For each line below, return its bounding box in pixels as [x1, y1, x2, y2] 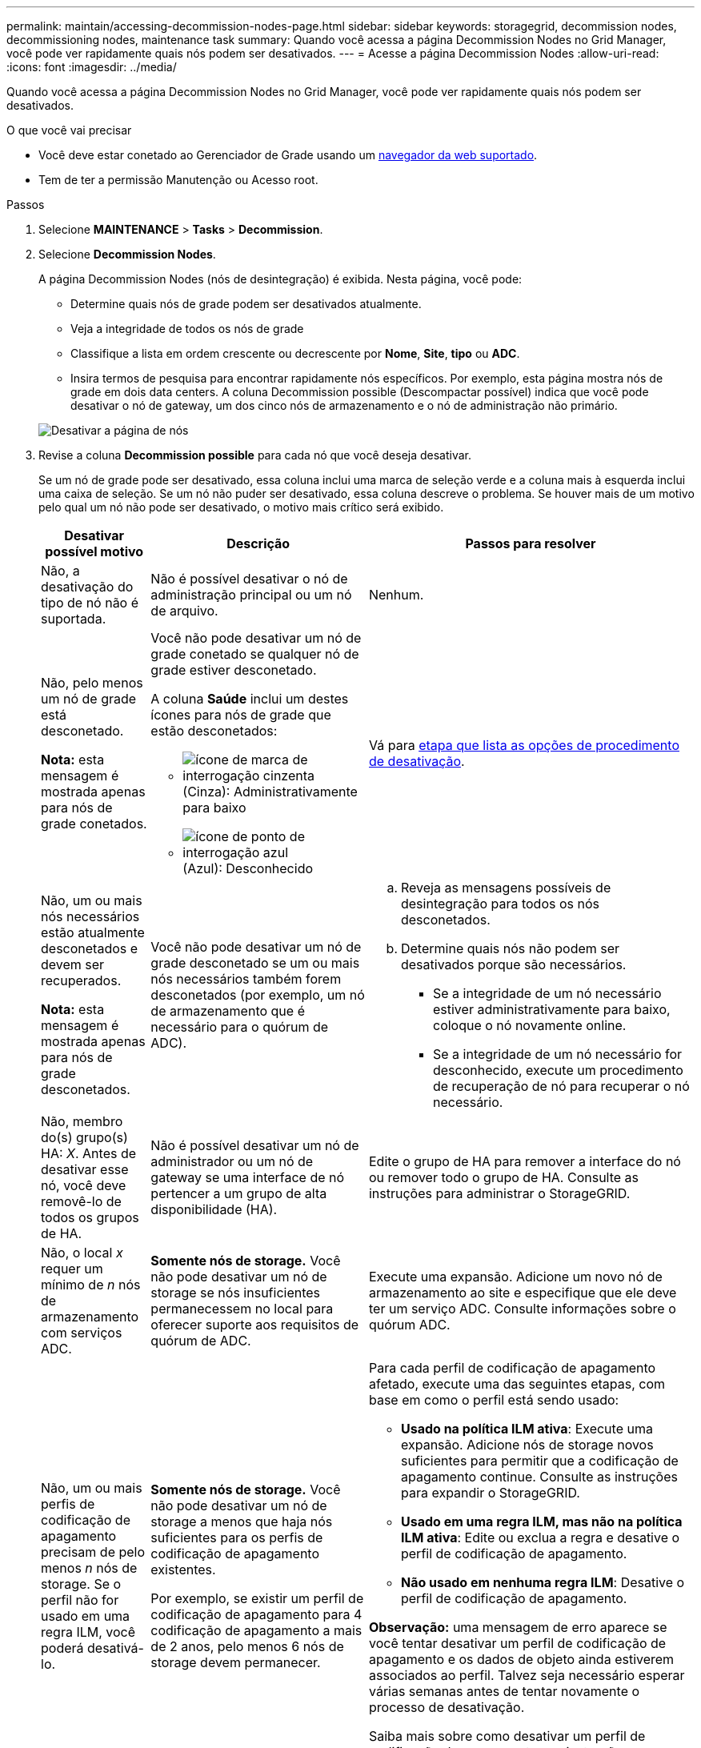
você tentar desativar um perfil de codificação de [368, 1635, 667, 1651]
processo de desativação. [368, 1699, 525, 1715]
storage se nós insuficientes [150, 1285, 321, 1301]
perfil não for [41, 1592, 119, 1608]
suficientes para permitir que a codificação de [400, 1453, 679, 1469]
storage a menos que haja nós [150, 1513, 333, 1529]
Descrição [226, 535, 290, 551]
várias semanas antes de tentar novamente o [368, 1683, 640, 1699]
